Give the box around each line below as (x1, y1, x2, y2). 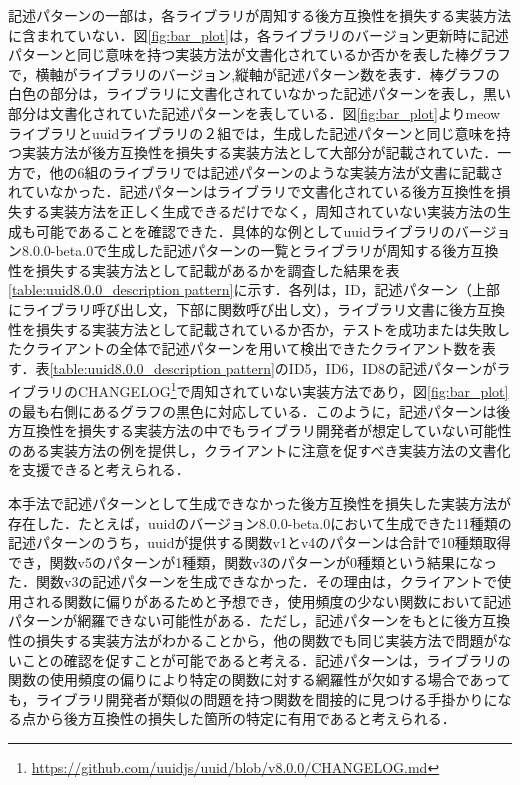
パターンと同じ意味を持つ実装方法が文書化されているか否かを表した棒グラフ (8, 44, 511, 65)
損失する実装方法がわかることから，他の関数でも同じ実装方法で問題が (35, 630, 498, 651)
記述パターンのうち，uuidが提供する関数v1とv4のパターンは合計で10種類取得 (8, 532, 511, 553)
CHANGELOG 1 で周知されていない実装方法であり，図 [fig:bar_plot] (77, 378, 509, 401)
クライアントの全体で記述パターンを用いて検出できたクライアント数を (21, 338, 482, 359)
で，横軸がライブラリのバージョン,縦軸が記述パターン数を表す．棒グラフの (8, 63, 500, 84)
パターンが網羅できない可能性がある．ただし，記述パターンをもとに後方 (8, 610, 483, 631)
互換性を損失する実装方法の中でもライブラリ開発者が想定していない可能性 (21, 420, 512, 441)
